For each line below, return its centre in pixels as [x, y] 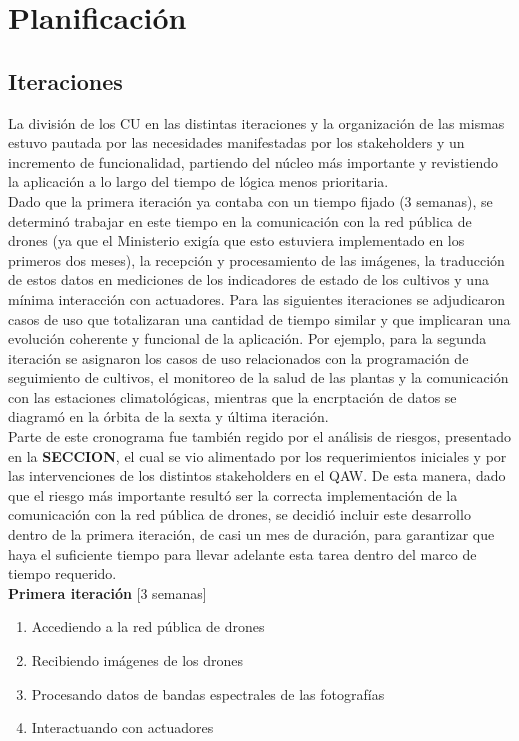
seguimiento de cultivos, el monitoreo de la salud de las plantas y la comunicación [258, 377]
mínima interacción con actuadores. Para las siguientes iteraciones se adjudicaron [257, 298]
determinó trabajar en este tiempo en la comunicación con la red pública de [240, 220]
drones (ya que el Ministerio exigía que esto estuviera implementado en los [236, 240]
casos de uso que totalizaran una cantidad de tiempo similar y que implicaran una [259, 318]
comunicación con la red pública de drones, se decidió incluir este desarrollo [239, 514]
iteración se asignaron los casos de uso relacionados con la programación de [238, 357]
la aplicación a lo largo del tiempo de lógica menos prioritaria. [198, 181]
